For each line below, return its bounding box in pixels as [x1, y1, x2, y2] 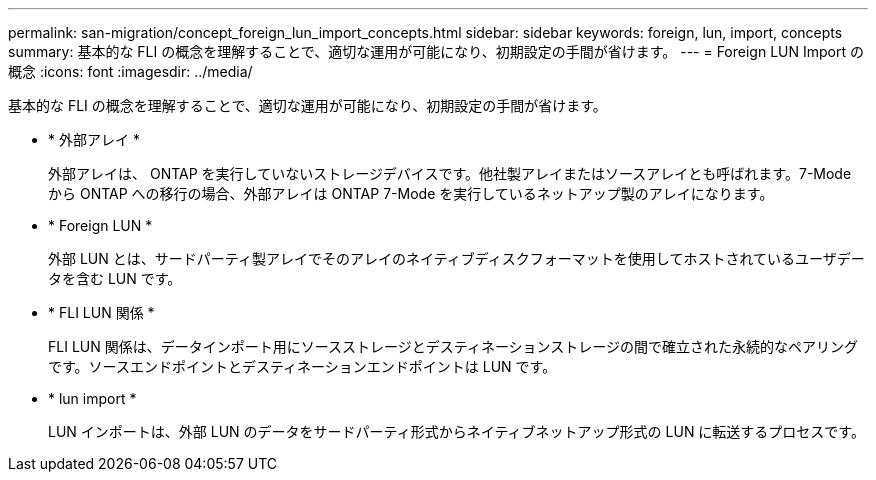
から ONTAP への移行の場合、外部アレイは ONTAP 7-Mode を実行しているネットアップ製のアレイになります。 [48, 185, 774, 202]
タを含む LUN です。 [48, 270, 182, 287]
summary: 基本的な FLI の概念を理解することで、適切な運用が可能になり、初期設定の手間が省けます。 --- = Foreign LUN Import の [8, 43, 864, 60]
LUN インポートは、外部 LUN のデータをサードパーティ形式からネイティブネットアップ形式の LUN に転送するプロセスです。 [48, 423, 865, 440]
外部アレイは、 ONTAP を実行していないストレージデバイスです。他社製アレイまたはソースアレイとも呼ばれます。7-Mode [48, 165, 852, 182]
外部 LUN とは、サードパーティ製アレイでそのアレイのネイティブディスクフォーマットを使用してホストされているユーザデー [48, 250, 865, 267]
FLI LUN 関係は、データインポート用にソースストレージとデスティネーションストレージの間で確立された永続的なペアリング [48, 338, 859, 355]
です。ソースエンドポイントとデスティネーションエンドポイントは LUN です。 [48, 358, 557, 375]
